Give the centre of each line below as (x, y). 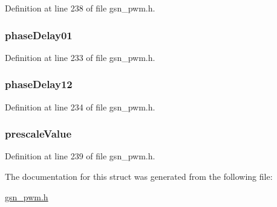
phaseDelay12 (39, 84)
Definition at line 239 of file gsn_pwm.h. (80, 156)
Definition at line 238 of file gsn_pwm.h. (80, 8)
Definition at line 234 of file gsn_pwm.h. (80, 107)
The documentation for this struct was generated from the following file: (139, 177)
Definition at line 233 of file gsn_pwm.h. (80, 57)
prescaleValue (38, 134)
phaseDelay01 (39, 35)
